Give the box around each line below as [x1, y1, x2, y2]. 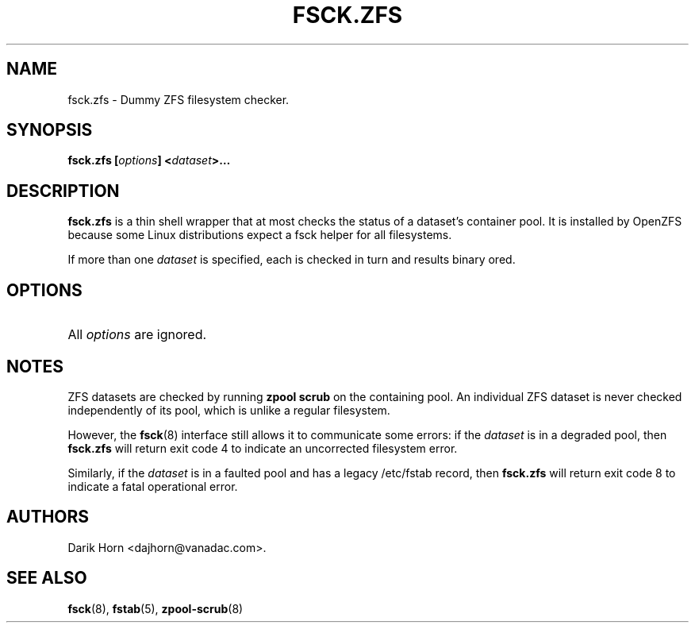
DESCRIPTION [6, 180, 120, 201]
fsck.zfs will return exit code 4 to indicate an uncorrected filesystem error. [67, 441, 458, 455]
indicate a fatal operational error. [67, 479, 238, 493]
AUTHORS [6, 507, 90, 527]
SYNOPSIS [6, 120, 93, 141]
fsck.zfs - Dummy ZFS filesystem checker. [67, 92, 290, 106]
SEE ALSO [6, 568, 87, 588]
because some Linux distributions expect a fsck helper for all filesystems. [67, 228, 452, 242]
